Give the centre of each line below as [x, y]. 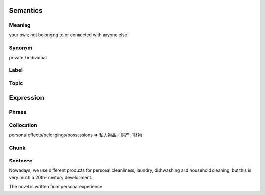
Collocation [23, 125]
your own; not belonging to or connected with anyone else [68, 35]
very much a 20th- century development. [51, 177]
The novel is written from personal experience [56, 187]
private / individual [28, 57]
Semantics [26, 11]
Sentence [21, 161]
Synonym [21, 48]
